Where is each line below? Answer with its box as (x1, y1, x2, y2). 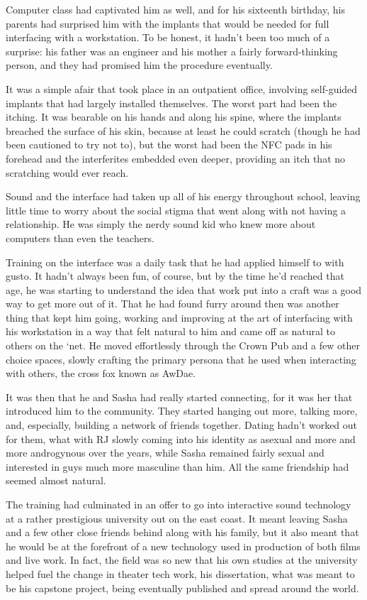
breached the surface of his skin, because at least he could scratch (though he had (6, 123, 361, 138)
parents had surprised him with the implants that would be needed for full (6, 16, 329, 31)
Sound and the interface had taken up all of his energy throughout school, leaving (6, 189, 361, 204)
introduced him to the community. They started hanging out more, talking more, (6, 403, 358, 418)
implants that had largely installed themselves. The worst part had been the (6, 95, 337, 110)
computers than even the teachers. (6, 230, 154, 245)
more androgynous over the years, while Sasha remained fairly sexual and (6, 445, 324, 460)
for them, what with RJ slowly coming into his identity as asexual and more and (6, 431, 356, 446)
